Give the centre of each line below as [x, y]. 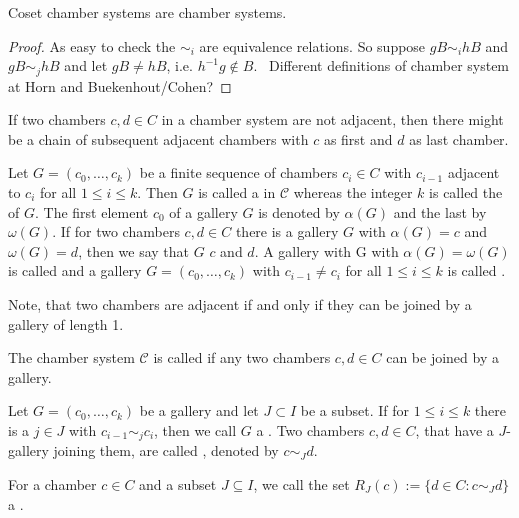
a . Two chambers [310, 429]
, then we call [195, 429]
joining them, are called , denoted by [166, 450]
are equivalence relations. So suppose [312, 45]
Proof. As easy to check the [92, 45]
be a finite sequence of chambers [238, 172]
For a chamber [52, 484]
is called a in [237, 192]
